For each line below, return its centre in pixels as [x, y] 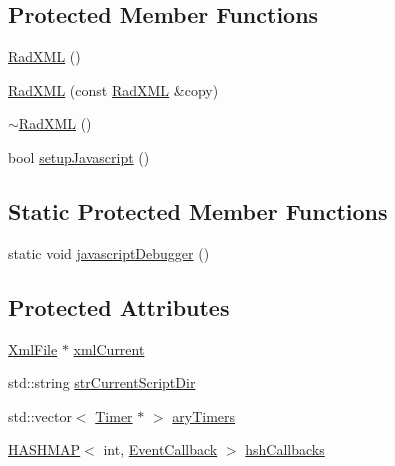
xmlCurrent [109, 348]
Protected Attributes [119, 306]
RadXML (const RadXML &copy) [113, 89]
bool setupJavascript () [79, 156]
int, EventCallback [160, 449]
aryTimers [204, 415]
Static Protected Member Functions [198, 210]
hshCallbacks [285, 449]
